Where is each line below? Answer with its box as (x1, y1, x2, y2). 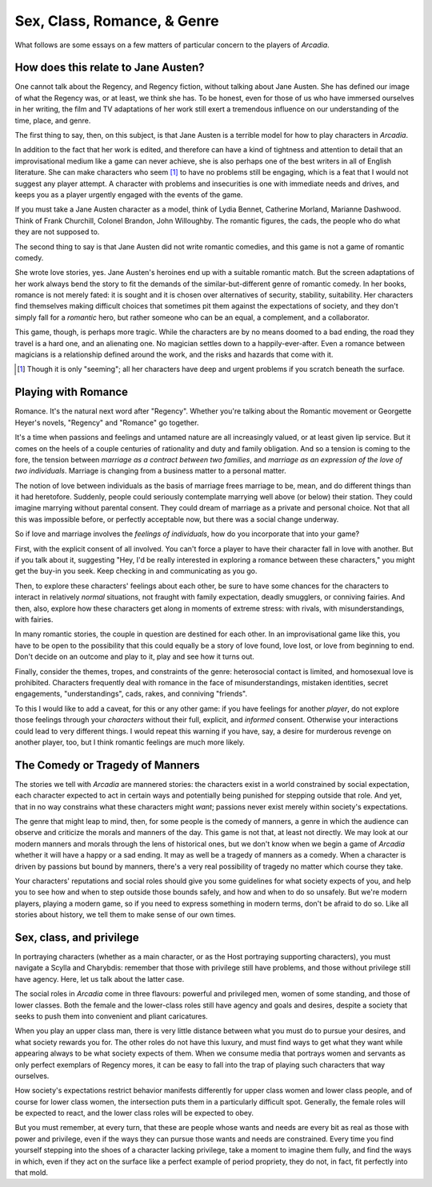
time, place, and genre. (14, 115, 91, 125)
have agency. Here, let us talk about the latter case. (14, 974, 185, 983)
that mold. (14, 1168, 48, 1177)
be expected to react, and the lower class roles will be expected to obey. (14, 1108, 254, 1118)
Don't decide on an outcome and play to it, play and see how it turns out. (14, 652, 255, 661)
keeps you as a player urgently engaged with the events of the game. (14, 189, 243, 200)
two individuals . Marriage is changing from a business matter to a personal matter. (14, 466, 287, 476)
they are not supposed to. (14, 227, 100, 236)
